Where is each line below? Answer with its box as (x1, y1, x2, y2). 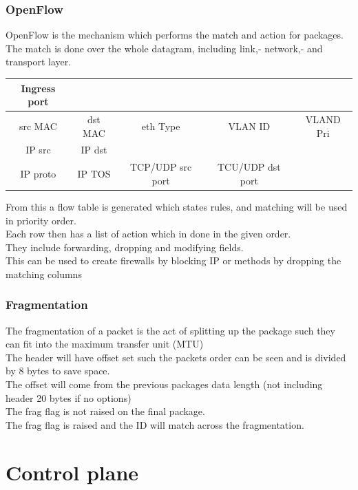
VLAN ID (228, 118, 271, 133)
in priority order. (6, 213, 76, 227)
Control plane (6, 458, 139, 486)
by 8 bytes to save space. (6, 363, 110, 378)
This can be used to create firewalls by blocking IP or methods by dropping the (6, 253, 341, 268)
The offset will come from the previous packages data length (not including (6, 377, 323, 392)
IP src (25, 142, 51, 157)
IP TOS (77, 167, 111, 181)
